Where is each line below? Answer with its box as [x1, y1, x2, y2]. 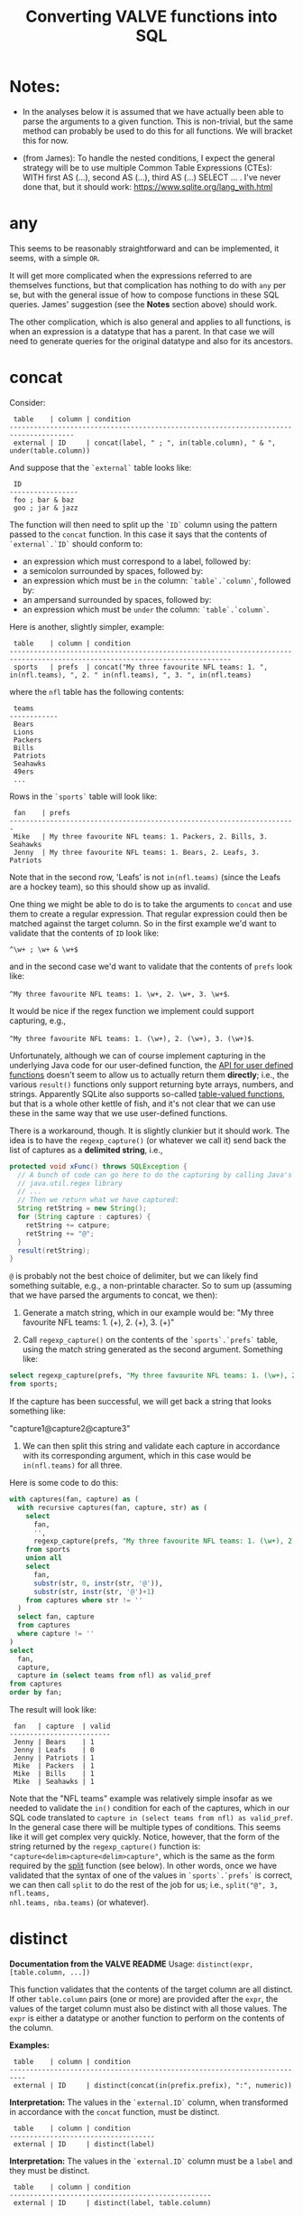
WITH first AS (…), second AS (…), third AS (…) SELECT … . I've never [22, 172, 281, 183]
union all [25, 1554, 63, 1563]
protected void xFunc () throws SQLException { [9, 1161, 188, 1171]
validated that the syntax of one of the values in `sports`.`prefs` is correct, [9, 1870, 293, 1881]
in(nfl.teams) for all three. [22, 1460, 124, 1470]
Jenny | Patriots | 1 [13, 1753, 95, 1763]
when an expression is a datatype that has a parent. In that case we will [9, 325, 275, 336]
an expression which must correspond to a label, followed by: [22, 556, 251, 567]
